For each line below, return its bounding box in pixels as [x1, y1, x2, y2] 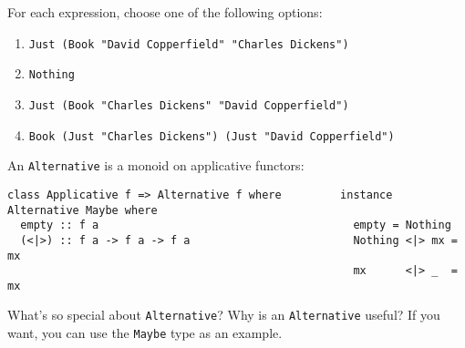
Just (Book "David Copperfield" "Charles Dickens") [28, 37, 349, 51]
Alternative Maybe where [7, 203, 158, 217]
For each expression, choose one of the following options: [7, 3, 323, 21]
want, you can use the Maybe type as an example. [7, 323, 283, 343]
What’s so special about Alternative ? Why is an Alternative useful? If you [7, 305, 440, 324]
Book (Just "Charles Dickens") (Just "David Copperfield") [28, 129, 395, 143]
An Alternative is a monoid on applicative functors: [7, 156, 305, 175]
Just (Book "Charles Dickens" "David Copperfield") [28, 98, 349, 112]
